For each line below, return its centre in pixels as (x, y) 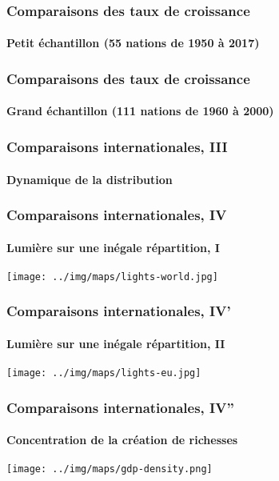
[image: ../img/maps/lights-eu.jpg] (104, 373)
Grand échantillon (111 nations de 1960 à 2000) (140, 111)
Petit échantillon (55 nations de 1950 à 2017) (133, 43)
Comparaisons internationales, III (117, 146)
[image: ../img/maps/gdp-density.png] (110, 469)
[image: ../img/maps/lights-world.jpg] (112, 277)
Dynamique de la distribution (90, 179)
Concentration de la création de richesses (122, 440)
